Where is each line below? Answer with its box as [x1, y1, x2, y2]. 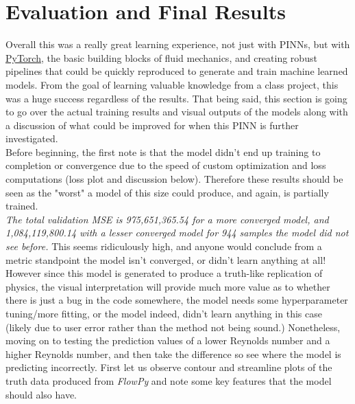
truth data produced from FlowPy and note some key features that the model [5, 373, 332, 388]
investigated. [5, 131, 58, 146]
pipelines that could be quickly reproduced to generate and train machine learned [5, 64, 348, 78]
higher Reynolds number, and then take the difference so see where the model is [5, 346, 341, 361]
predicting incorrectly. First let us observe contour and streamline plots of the [5, 360, 332, 374]
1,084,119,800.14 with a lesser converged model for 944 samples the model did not [5, 225, 349, 240]
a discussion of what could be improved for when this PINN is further [5, 117, 299, 132]
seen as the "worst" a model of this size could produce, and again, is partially [5, 185, 329, 199]
